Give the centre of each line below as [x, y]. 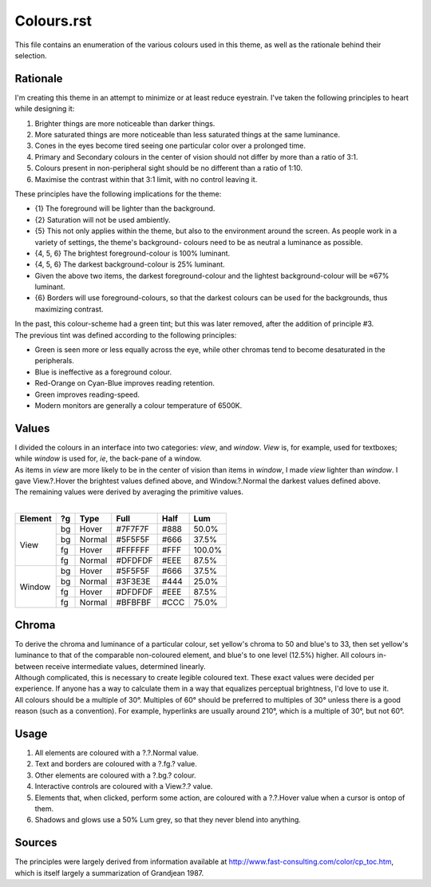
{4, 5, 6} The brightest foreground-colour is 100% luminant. [132, 253]
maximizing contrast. [69, 309]
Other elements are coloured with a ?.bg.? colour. [115, 775]
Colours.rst [53, 21]
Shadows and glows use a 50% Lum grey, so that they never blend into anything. [168, 820]
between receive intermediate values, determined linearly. [110, 666]
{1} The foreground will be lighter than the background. [125, 208]
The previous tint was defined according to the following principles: [126, 335]
